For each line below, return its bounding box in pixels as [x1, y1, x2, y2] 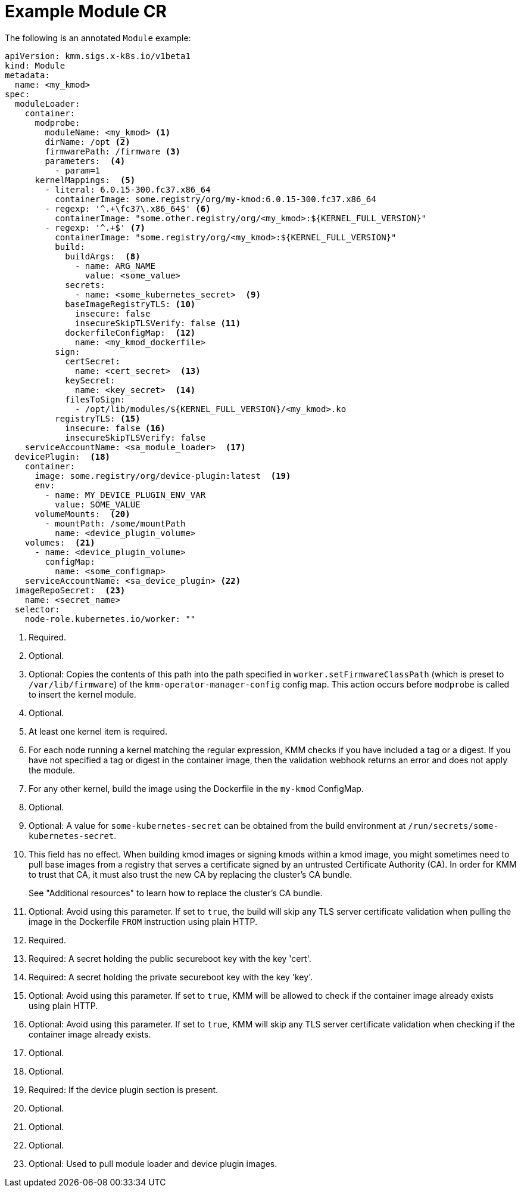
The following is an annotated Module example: [5, 32, 191, 43]
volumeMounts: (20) [35, 509, 130, 519]
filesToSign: [65, 394, 126, 404]
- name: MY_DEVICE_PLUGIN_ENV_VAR [45, 490, 206, 500]
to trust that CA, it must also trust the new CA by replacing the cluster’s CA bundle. [29, 869, 352, 880]
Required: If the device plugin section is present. [29, 1084, 219, 1095]
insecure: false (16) [65, 423, 166, 433]
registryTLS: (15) [55, 413, 141, 423]
